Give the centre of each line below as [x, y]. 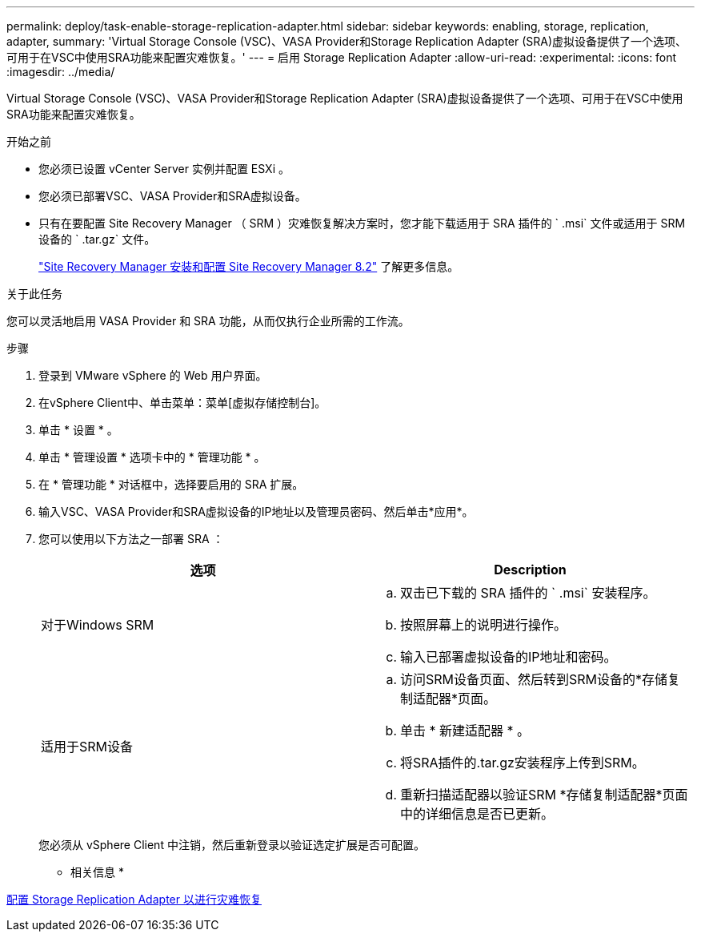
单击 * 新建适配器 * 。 [465, 731]
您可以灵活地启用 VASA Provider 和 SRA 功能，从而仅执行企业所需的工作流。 [208, 321]
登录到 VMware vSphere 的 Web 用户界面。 [153, 375]
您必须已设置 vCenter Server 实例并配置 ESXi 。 [164, 169]
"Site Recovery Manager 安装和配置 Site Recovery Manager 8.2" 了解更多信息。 [249, 266]
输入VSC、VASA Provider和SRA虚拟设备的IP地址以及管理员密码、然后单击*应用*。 [256, 511]
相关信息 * [97, 872]
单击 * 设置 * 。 [78, 430]
